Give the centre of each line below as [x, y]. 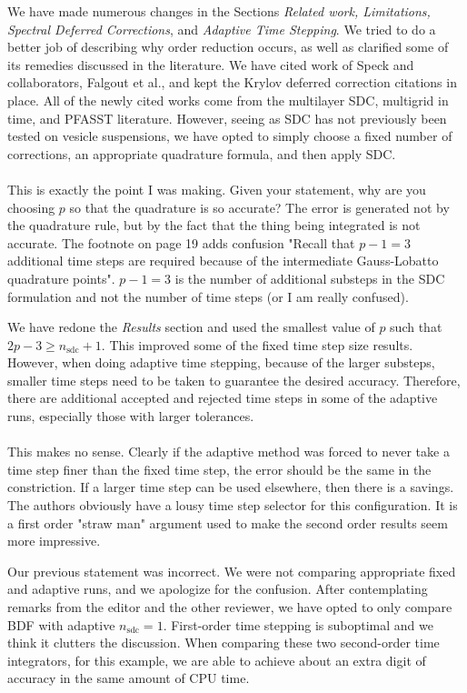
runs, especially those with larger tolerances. [131, 416]
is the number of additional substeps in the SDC [310, 278]
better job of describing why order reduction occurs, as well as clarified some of [228, 47]
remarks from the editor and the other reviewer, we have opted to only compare [230, 607]
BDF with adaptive [61, 624]
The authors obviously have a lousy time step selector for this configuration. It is [233, 505]
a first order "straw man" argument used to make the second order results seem [228, 522]
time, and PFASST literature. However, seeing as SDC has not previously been [227, 118]
